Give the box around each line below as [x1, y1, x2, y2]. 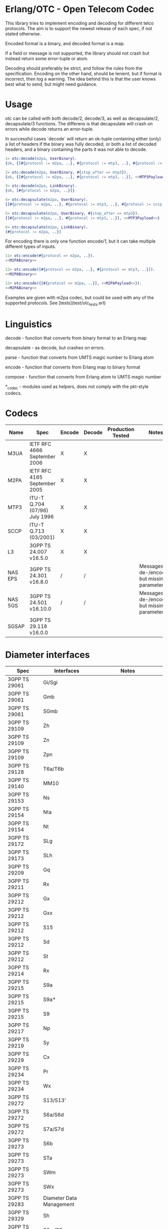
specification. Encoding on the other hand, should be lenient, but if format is [5, 70, 162, 76]
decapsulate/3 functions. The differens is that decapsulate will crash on [5, 120, 153, 126]
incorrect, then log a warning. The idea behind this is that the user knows [5, 76, 156, 82]
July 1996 [29, 513, 54, 520]
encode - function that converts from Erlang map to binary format [5, 364, 140, 370]
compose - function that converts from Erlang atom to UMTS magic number [5, 374, 161, 380]
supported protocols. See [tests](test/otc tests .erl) [5, 300, 106, 307]
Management [43, 1201, 74, 1208]
